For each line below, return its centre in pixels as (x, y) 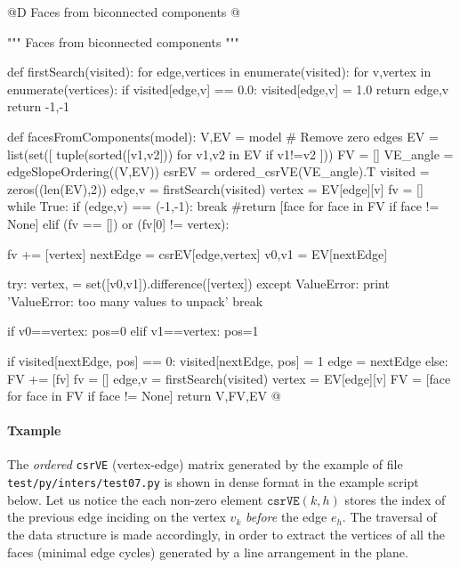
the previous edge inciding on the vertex (117, 517)
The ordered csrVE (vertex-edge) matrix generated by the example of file (205, 464)
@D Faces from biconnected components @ (124, 12)
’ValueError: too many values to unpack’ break (135, 300)
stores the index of (395, 499)
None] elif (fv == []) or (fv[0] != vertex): (118, 223)
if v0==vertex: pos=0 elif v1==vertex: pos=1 (133, 331)
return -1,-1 (39, 106)
